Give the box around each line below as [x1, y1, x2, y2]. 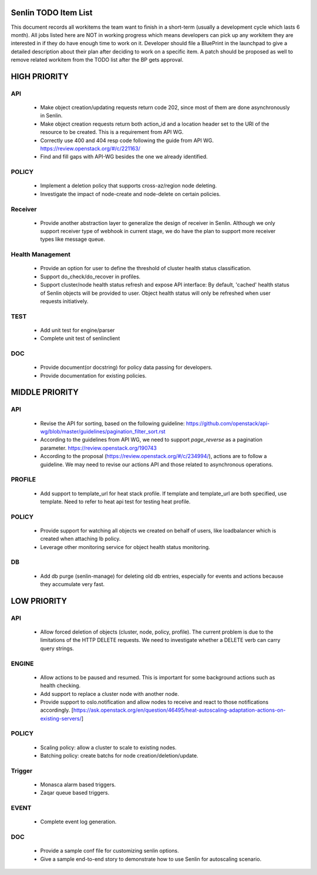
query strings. [40, 645, 75, 652]
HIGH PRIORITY [11, 71, 69, 82]
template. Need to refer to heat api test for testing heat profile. [40, 498, 191, 505]
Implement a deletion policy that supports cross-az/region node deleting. [40, 182, 217, 189]
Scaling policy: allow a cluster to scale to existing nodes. [40, 743, 177, 751]
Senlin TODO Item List [11, 8, 93, 18]
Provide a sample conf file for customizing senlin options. [40, 847, 179, 854]
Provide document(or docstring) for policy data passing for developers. [40, 364, 213, 371]
